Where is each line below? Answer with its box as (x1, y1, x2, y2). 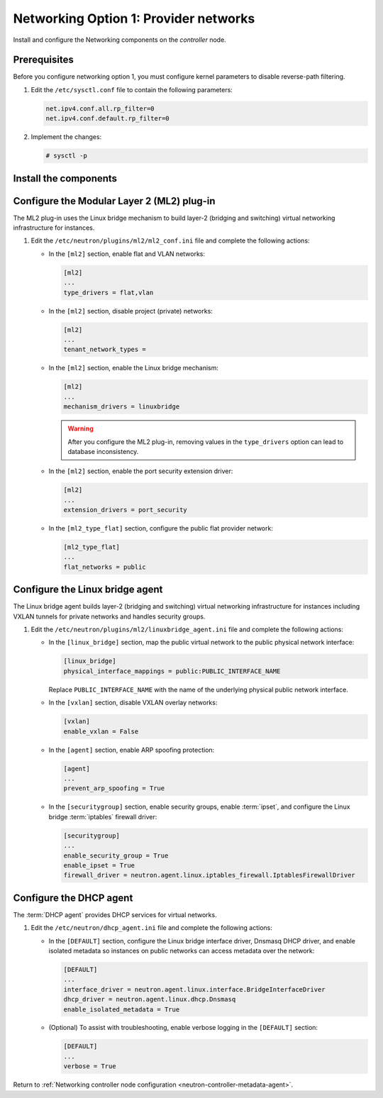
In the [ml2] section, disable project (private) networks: (48, 306, 213, 315)
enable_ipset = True (63, 861, 135, 869)
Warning (67, 424, 94, 433)
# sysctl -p (45, 152, 88, 160)
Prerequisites (13, 54, 74, 66)
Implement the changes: (30, 133, 102, 141)
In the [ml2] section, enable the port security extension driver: (48, 467, 233, 475)
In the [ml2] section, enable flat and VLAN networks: (48, 249, 206, 258)
